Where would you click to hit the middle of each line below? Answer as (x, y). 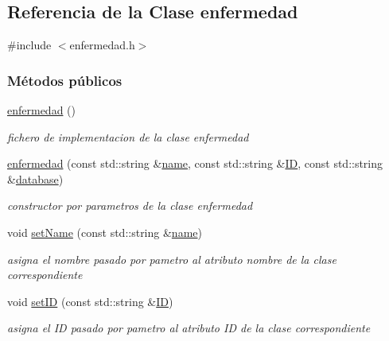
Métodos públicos (65, 80)
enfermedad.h (102, 45)
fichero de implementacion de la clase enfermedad (128, 136)
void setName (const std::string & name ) (105, 232)
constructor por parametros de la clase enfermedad (130, 205)
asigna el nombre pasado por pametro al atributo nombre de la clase (172, 259)
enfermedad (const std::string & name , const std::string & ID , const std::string (195, 163)
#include (29, 45)
